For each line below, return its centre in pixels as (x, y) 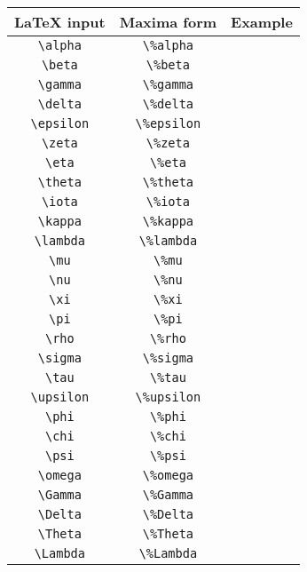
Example (262, 22)
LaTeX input (60, 22)
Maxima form (168, 22)
